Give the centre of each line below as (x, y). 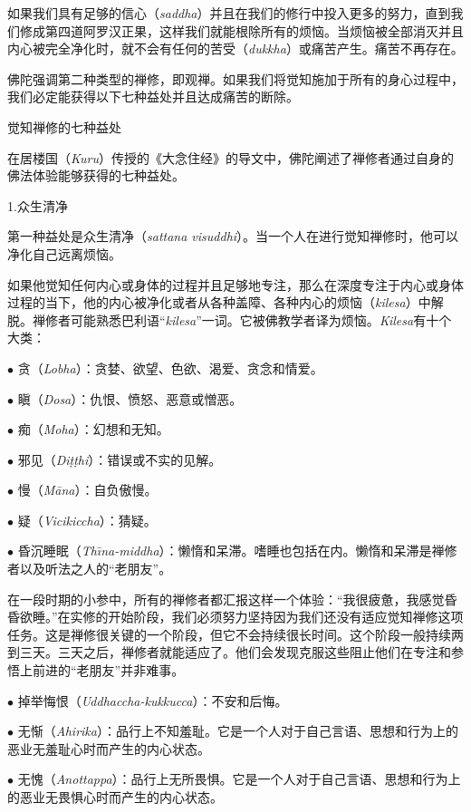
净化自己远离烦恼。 (64, 253)
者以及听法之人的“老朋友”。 (90, 569)
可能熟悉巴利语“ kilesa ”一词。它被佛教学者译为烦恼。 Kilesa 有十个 (261, 319)
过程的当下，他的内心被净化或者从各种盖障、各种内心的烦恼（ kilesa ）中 (219, 302)
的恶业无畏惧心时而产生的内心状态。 (115, 797)
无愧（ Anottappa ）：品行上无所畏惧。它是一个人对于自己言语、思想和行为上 (239, 779)
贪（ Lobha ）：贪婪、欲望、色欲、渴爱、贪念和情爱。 (170, 367)
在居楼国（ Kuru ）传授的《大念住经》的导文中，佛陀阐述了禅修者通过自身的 (231, 157)
